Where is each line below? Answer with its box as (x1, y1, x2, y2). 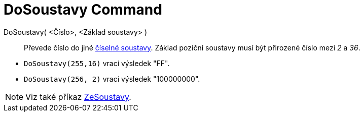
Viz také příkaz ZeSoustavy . (25, 91, 131, 102)
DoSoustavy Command (4, 1, 162, 18)
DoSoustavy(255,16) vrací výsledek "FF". (24, 59, 170, 68)
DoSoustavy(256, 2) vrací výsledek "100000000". (24, 74, 200, 83)
